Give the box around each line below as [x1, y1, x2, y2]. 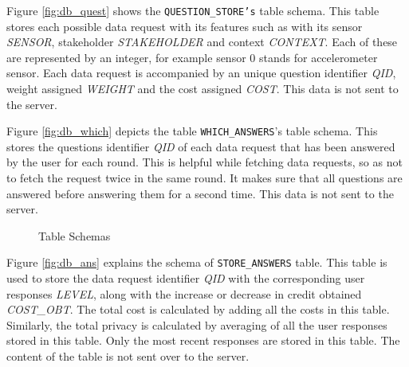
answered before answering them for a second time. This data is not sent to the [6, 185, 394, 201]
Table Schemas [38, 227, 111, 244]
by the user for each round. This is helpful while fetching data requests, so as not [6, 154, 403, 170]
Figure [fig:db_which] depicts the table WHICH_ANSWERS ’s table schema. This [6, 123, 378, 139]
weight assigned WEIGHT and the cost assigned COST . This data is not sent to [6, 80, 399, 97]
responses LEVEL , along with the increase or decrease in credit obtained [6, 285, 362, 302]
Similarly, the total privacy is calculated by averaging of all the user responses [6, 316, 387, 333]
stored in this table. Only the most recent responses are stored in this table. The [6, 332, 400, 349]
